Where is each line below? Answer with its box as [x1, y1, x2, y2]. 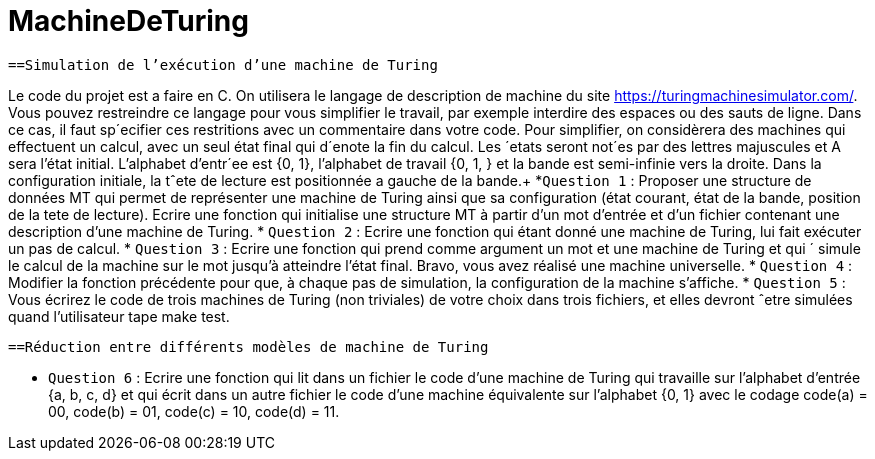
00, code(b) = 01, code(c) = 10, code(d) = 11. [48, 402, 340, 420]
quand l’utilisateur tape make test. [8, 307, 230, 325]
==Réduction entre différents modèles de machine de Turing [8, 338, 489, 355]
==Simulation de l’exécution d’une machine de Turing [8, 56, 438, 73]
